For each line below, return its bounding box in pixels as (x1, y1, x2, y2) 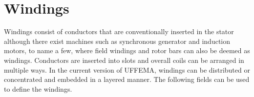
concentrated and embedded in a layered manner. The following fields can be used (4, 74, 250, 84)
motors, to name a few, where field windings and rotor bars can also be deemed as (4, 45, 250, 56)
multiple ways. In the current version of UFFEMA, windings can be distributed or (4, 64, 250, 75)
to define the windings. (4, 83, 72, 94)
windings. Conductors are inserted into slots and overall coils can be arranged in (4, 55, 244, 65)
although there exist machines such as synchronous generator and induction (4, 36, 231, 46)
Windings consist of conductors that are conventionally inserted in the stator (4, 26, 234, 37)
